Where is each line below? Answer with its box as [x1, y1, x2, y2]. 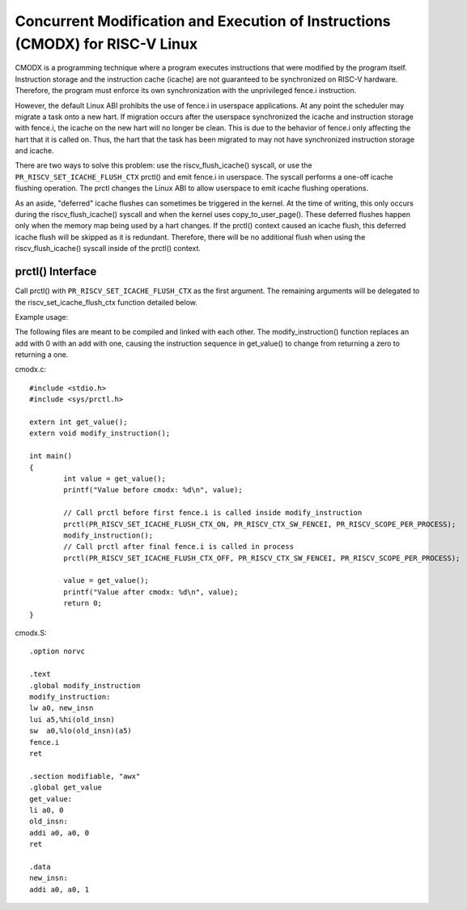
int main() [29, 452, 73, 461]
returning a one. [15, 350, 69, 359]
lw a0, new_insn [29, 704, 94, 712]
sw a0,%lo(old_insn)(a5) [29, 726, 133, 736]
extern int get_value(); [29, 418, 128, 427]
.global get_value [29, 783, 103, 793]
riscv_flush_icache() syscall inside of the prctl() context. [15, 244, 202, 253]
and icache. [15, 146, 54, 155]
